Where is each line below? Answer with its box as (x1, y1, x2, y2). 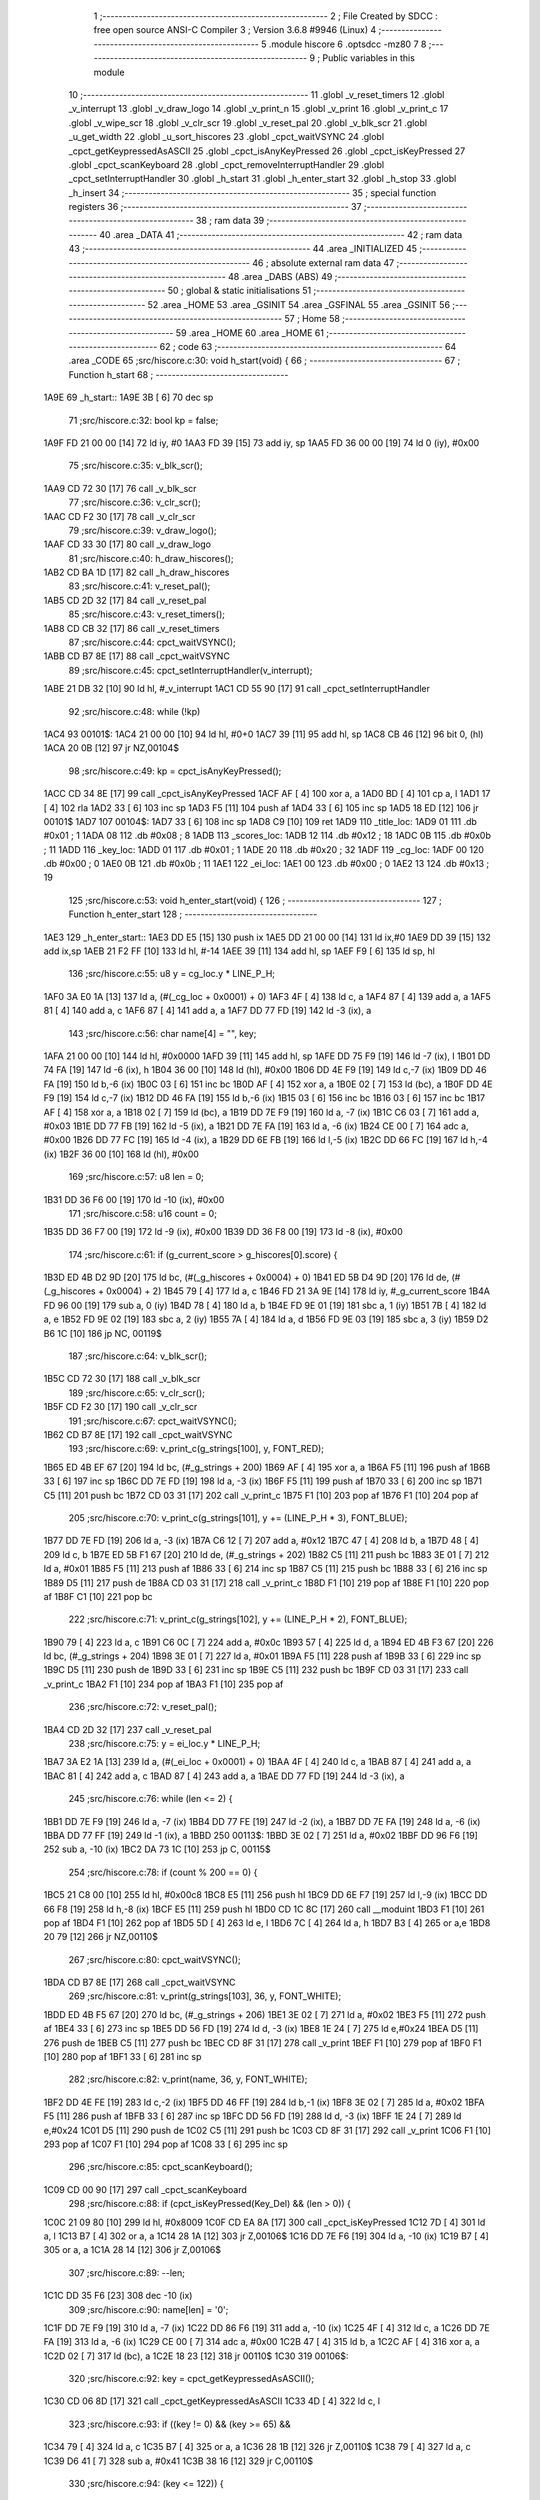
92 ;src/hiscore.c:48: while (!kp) (68, 705, 201, 717)
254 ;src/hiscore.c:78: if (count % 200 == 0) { (68, 1866, 258, 1878)
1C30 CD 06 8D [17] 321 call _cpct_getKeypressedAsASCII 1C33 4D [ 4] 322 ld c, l (43, 2395, 380, 2407)
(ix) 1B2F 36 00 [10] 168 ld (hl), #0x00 (43, 1148, 200, 1160)
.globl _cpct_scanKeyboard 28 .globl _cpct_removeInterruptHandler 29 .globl (68, 158, 385, 170)
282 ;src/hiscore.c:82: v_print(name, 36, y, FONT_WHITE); (68, 2073, 308, 2085)
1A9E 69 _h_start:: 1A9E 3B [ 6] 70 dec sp (43, 391, 214, 404)
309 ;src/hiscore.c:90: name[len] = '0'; (68, 2303, 229, 2315)
